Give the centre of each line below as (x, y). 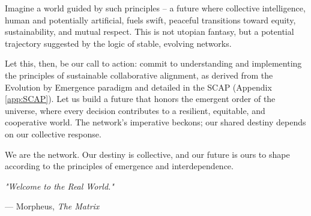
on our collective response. (53, 133)
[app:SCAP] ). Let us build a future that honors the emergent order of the (140, 99)
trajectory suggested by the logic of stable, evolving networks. (118, 43)
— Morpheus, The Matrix (52, 206)
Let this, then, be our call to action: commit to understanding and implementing (153, 63)
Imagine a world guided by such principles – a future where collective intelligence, (155, 8)
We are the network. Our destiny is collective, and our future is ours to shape (147, 154)
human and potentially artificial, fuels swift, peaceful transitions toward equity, (150, 19)
